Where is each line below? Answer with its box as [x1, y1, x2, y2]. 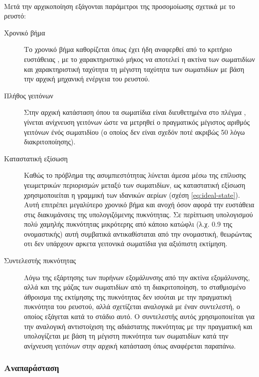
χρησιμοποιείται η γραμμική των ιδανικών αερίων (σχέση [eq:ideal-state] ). [24, 189, 240, 200]
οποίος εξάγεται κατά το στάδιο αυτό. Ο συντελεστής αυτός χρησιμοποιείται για [24, 311, 255, 322]
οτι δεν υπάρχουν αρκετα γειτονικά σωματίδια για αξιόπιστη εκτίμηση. [24, 238, 228, 249]
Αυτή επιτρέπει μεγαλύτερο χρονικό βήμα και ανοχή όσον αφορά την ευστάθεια [24, 199, 255, 210]
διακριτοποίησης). [24, 136, 76, 147]
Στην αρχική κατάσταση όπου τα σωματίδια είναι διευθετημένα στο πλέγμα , [24, 107, 246, 117]
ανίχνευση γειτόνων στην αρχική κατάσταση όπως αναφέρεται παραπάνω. [24, 340, 236, 351]
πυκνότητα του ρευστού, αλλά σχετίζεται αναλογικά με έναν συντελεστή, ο [24, 301, 240, 312]
